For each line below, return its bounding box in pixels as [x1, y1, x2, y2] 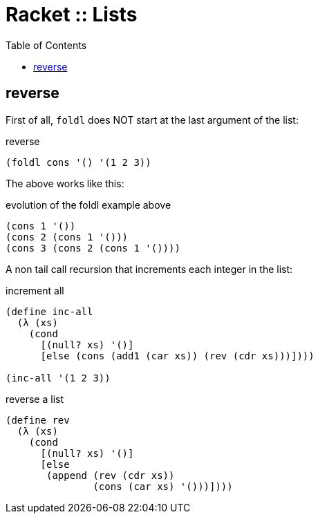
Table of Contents [6, 39, 87, 51]
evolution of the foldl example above [6, 198, 171, 211]
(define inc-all [6, 305, 93, 317]
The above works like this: [6, 177, 124, 189]
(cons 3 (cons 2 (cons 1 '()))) [6, 242, 180, 254]
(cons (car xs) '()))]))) [93, 480, 233, 492]
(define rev [6, 414, 70, 426]
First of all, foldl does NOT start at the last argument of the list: [6, 113, 299, 126]
